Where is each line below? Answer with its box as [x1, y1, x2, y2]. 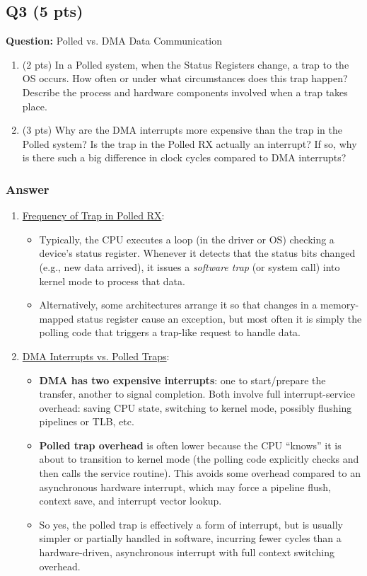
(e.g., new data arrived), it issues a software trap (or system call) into [39, 259, 340, 274]
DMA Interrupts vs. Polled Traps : [22, 348, 170, 363]
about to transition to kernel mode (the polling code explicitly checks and [39, 451, 359, 466]
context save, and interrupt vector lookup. [39, 493, 222, 508]
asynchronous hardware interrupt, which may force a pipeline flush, [39, 479, 331, 494]
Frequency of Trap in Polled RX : [22, 208, 165, 223]
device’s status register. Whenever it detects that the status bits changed [39, 246, 356, 260]
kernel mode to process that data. [39, 273, 185, 288]
